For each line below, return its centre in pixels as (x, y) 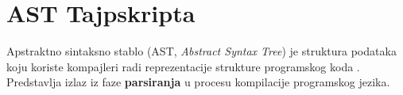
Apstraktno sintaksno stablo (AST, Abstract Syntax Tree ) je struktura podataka (201, 51)
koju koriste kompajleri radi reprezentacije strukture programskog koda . (183, 66)
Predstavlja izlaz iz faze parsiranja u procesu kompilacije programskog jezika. (198, 82)
